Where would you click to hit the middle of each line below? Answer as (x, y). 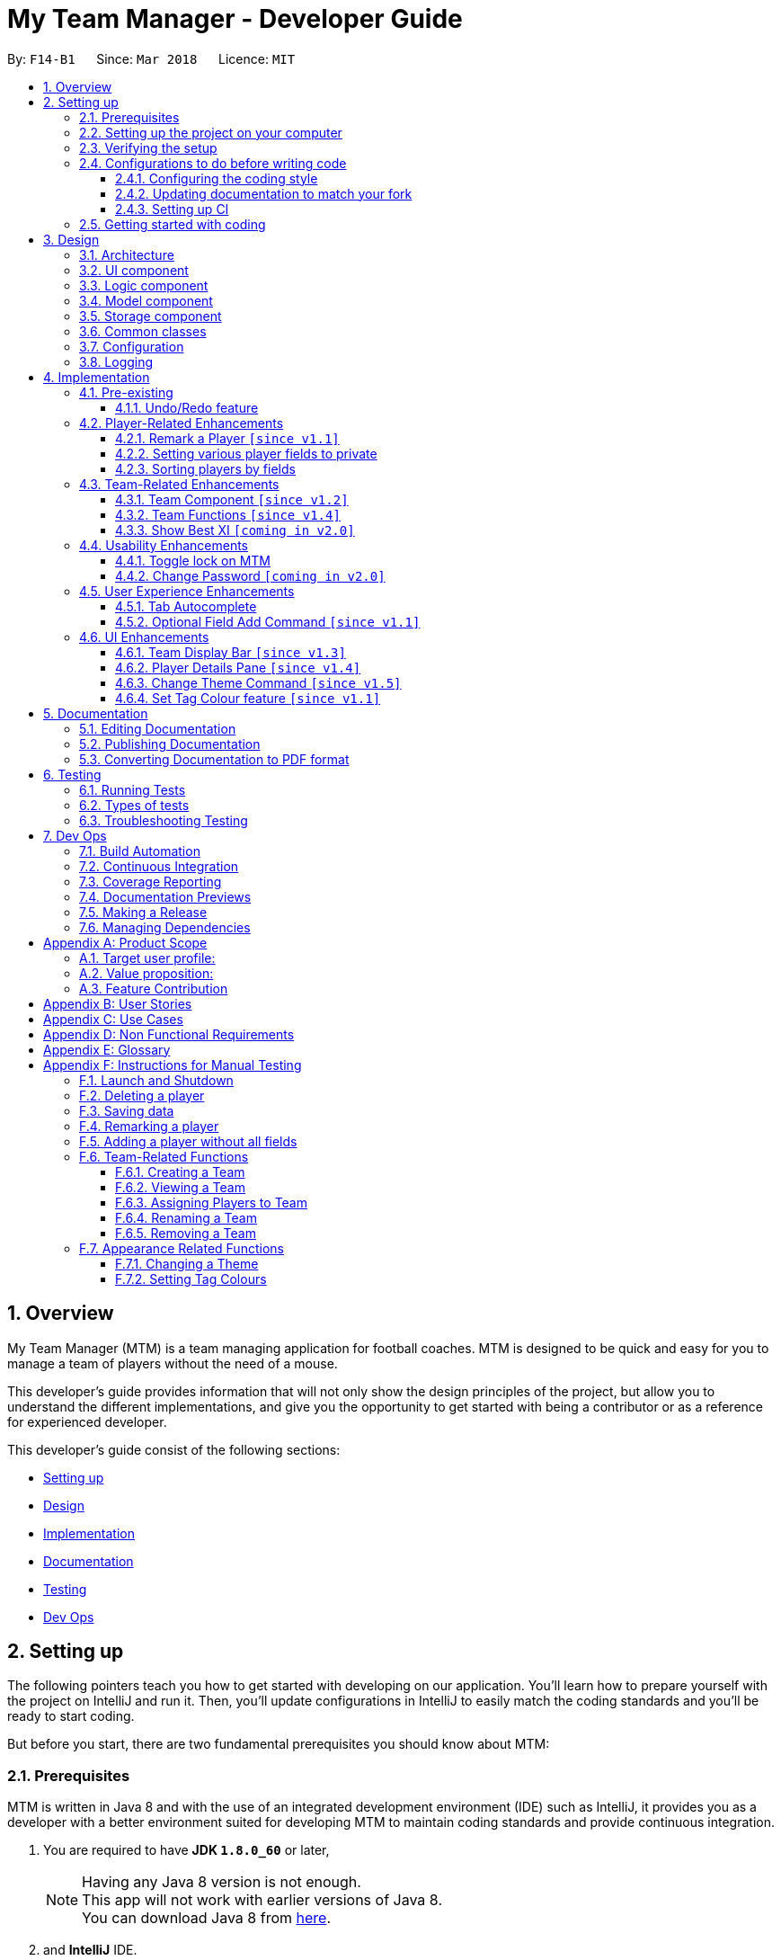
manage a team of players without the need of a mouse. (173, 1363)
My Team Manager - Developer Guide (235, 19)
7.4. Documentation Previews (165, 896)
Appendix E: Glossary (107, 1049)
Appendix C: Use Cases (113, 1019)
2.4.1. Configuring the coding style (217, 178)
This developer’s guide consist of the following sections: (174, 1449)
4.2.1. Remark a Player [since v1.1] (227, 438)
